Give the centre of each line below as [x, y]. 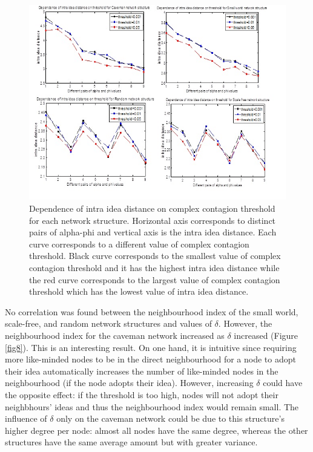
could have [283, 383]
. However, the [245, 323]
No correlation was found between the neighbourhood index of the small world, [152, 311]
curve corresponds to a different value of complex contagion [139, 244]
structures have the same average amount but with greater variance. [131, 442]
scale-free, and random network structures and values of [108, 323]
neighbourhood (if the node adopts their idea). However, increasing [129, 383]
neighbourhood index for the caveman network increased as [115, 335]
